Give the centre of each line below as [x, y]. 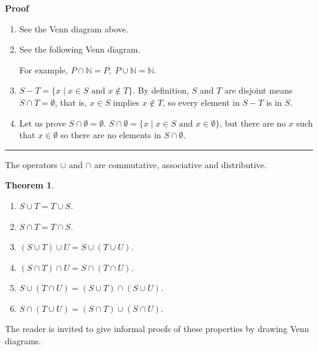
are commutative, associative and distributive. [180, 164]
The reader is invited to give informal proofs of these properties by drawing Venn [157, 328]
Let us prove [43, 123]
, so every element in [201, 102]
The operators [31, 164]
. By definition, [161, 90]
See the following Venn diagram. [80, 49]
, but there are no [253, 123]
